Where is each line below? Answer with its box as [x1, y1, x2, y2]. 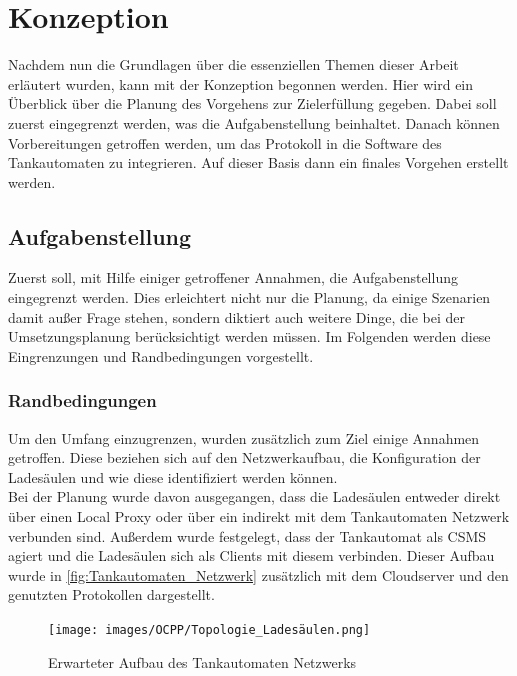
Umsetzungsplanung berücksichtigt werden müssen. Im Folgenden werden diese [8, 326, 491, 347]
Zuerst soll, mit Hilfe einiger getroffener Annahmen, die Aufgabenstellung [8, 267, 458, 288]
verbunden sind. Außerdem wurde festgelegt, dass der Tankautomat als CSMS [8, 525, 487, 546]
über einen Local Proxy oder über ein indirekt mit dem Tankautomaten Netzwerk [8, 506, 510, 527]
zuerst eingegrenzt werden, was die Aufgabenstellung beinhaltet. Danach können [8, 112, 500, 133]
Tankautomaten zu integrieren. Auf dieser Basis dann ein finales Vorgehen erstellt [8, 152, 509, 173]
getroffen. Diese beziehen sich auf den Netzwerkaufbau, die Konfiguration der [8, 447, 481, 468]
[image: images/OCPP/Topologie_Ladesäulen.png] [48, 623, 371, 638]
